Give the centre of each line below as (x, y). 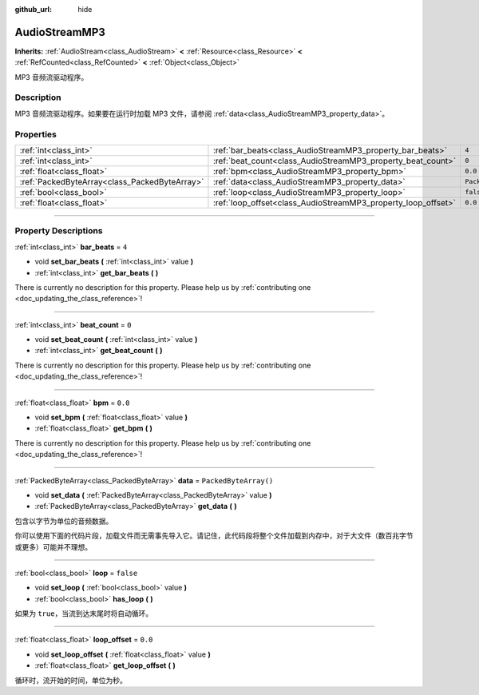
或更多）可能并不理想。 (53, 546)
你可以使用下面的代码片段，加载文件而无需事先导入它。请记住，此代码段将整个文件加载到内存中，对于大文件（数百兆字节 (214, 536)
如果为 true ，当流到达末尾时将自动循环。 (84, 614)
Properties (36, 134)
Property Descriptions (59, 231)
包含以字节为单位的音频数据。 (64, 521)
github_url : (33, 9)
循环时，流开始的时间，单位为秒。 (71, 680)
